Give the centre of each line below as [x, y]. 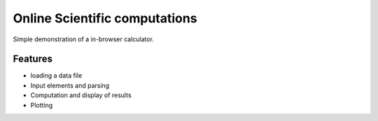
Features [33, 59]
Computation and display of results [81, 95]
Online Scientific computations [105, 18]
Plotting [42, 105]
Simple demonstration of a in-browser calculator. [83, 39]
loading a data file [56, 76]
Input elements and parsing [70, 85]
